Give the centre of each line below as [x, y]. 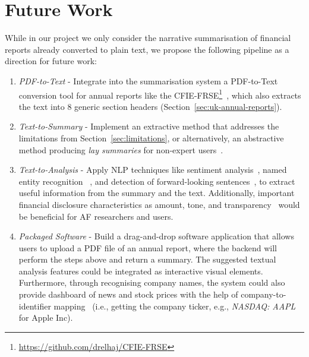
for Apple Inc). [46, 317]
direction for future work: [51, 61]
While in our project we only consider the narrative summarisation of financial [148, 38]
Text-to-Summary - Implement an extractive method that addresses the [149, 126]
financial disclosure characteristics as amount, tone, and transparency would [159, 204]
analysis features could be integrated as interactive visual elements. [141, 271]
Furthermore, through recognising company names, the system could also [152, 282]
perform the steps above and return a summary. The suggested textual [147, 259]
